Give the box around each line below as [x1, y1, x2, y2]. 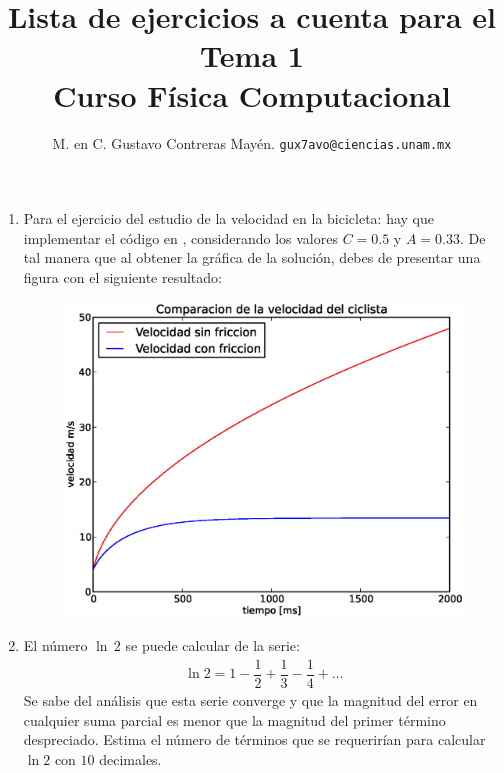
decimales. [99, 748, 162, 769]
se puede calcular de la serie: [125, 635, 300, 656]
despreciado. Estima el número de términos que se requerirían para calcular [23, 729, 486, 750]
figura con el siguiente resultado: [23, 266, 222, 287]
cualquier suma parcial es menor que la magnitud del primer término [23, 709, 446, 730]
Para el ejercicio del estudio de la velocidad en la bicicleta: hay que [23, 208, 435, 229]
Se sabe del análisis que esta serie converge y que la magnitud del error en [23, 689, 478, 710]
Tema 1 [200, 35, 304, 76]
